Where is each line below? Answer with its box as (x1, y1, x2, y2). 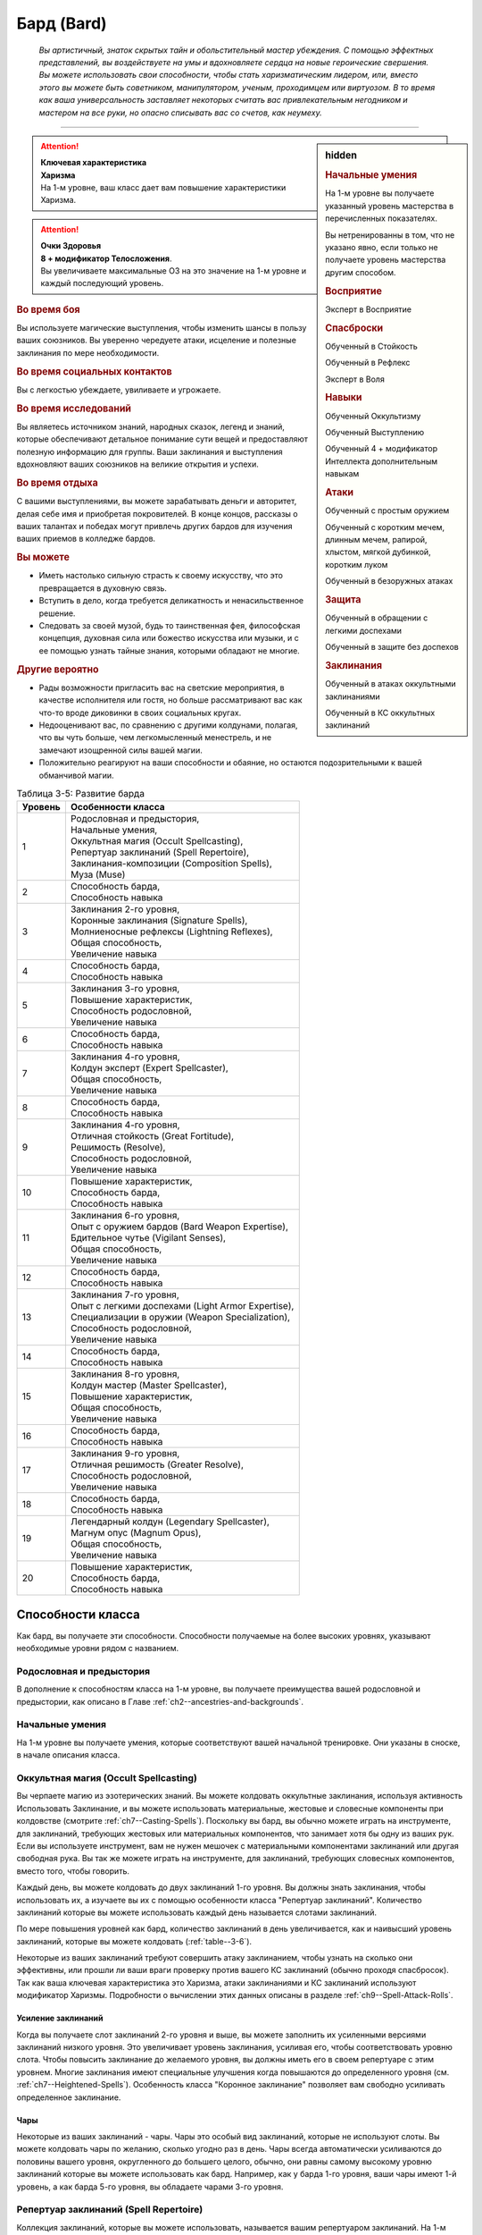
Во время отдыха (16, 477, 98, 489)
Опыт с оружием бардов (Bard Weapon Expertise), (70, 1220, 289, 1233)
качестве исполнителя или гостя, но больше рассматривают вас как (38, 695, 303, 705)
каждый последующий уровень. (40, 278, 164, 289)
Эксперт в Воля (325, 374, 386, 384)
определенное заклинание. (16, 2092, 121, 2103)
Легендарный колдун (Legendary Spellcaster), (70, 1515, 270, 1528)
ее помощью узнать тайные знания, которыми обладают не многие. (38, 645, 301, 656)
